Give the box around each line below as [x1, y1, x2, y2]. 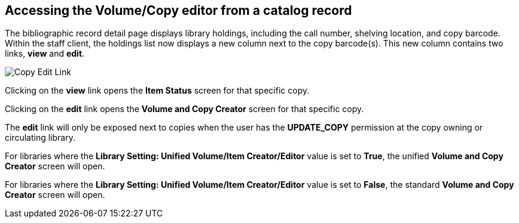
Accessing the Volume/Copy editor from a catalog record [5, 3, 352, 18]
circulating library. [5, 132, 75, 143]
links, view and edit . [5, 48, 85, 59]
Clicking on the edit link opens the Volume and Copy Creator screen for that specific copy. [5, 104, 364, 114]
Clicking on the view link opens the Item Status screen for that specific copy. [5, 85, 310, 96]
